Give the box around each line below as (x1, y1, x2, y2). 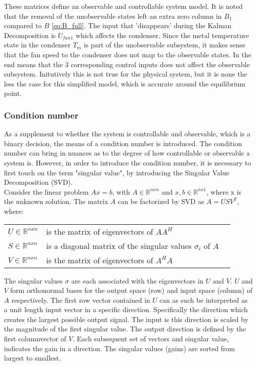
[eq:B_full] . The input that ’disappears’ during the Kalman (51, 20, 232, 31)
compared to (4, 20, 42, 31)
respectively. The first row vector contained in (11, 294, 150, 305)
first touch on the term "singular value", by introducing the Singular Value (4, 167, 229, 177)
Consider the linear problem (4, 186, 89, 197)
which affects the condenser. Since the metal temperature (76, 30, 249, 40)
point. (4, 88, 22, 98)
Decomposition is (4, 30, 56, 40)
